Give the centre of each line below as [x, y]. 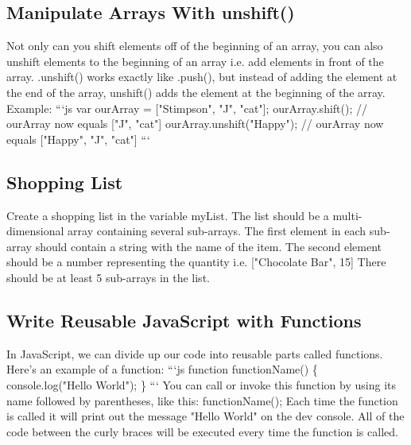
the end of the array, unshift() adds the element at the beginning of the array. [196, 92]
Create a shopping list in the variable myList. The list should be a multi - [184, 215]
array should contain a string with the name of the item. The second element [194, 246]
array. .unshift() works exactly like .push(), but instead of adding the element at [202, 77]
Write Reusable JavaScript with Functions [184, 320]
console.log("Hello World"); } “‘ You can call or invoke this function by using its [201, 384]
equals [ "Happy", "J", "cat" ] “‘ [78, 139]
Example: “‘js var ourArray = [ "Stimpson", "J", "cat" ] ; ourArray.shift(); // [187, 108]
